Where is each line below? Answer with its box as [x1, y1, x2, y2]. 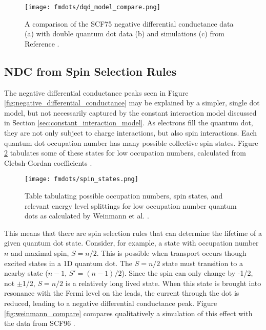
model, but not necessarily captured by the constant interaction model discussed [4, 107, 257, 118]
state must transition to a [162, 257, 243, 268]
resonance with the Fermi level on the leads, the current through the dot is [4, 288, 239, 298]
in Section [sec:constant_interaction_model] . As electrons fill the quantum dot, [4, 117, 253, 128]
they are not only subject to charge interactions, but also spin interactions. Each [4, 127, 257, 138]
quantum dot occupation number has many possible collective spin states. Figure [4, 137, 258, 148]
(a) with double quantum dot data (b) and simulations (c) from [25, 28, 224, 39]
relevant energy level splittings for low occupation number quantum [25, 200, 237, 211]
